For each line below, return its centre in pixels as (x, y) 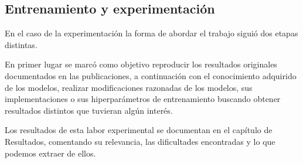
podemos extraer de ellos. (50, 153)
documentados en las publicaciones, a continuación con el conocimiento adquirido (151, 75)
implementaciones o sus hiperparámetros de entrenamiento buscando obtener (143, 99)
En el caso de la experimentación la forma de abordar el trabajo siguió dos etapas (151, 33)
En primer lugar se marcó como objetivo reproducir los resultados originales (141, 64)
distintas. (21, 44)
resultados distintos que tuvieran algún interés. (89, 110)
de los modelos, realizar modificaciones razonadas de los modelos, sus (129, 87)
